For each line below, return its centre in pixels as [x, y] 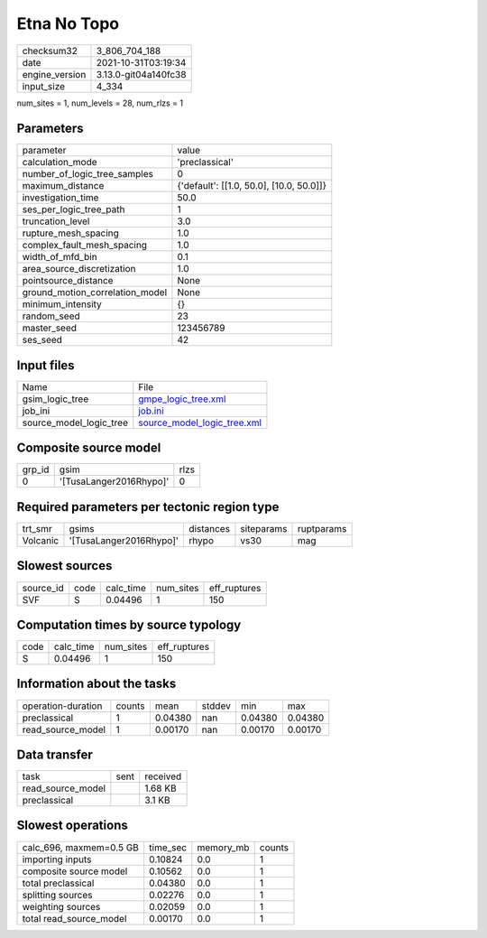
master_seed [49, 328]
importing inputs [57, 859]
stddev [216, 706]
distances [209, 529]
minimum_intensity [62, 304]
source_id [43, 588]
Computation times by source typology [129, 624]
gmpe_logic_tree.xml [182, 399]
